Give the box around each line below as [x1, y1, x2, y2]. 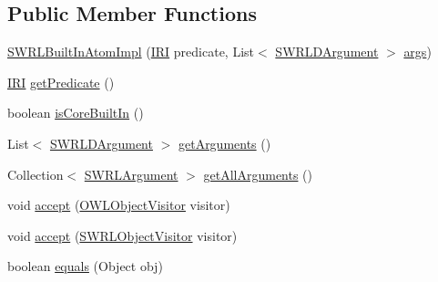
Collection [7, 164, 64, 183]
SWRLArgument [84, 164, 178, 183]
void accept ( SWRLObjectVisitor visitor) [7, 225, 238, 245]
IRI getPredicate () [7, 72, 115, 91]
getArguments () [178, 133, 271, 152]
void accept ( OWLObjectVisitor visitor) [7, 195, 230, 214]
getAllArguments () [203, 164, 313, 183]
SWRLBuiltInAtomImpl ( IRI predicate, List [7, 42, 255, 61]
